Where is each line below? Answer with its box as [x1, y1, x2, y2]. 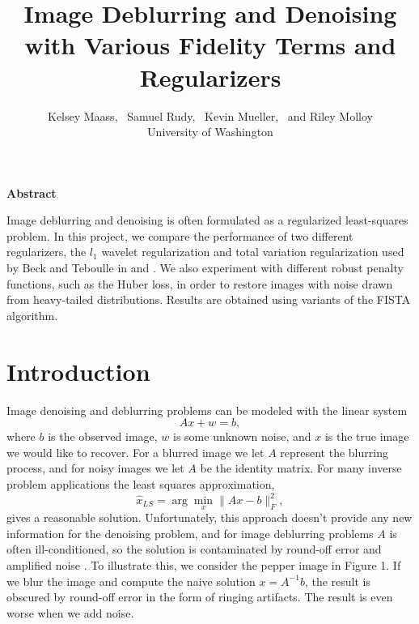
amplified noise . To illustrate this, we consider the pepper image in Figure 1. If [6, 557, 401, 574]
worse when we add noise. [6, 604, 134, 621]
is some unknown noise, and [173, 428, 311, 445]
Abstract [6, 184, 57, 201]
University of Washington [147, 123, 273, 140]
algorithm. [6, 306, 58, 323]
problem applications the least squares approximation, [6, 475, 275, 492]
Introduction [6, 354, 150, 387]
